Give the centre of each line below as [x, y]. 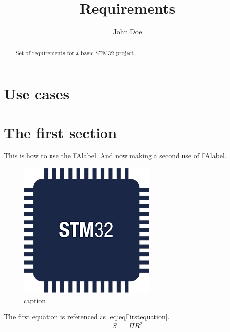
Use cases [37, 94]
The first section [61, 132]
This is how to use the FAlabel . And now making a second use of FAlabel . [115, 155]
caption [35, 300]
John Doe [128, 32]
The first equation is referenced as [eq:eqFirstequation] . [87, 317]
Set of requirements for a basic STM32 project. [76, 52]
